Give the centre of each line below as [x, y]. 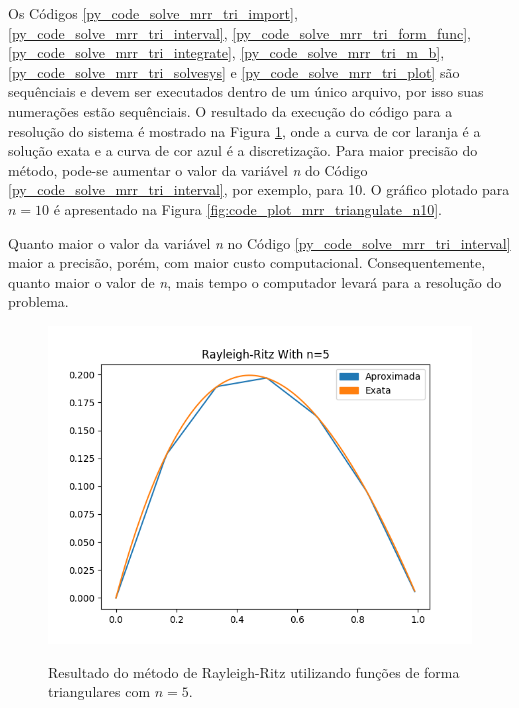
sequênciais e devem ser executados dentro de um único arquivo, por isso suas [246, 91]
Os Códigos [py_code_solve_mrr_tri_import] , [153, 13]
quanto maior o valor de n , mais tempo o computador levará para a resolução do [255, 281]
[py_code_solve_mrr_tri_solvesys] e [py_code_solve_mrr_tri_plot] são [234, 71]
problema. [38, 301]
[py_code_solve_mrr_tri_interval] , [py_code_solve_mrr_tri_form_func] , [239, 32]
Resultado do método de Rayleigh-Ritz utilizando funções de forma [254, 671]
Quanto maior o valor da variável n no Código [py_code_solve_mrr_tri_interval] [259, 242]
